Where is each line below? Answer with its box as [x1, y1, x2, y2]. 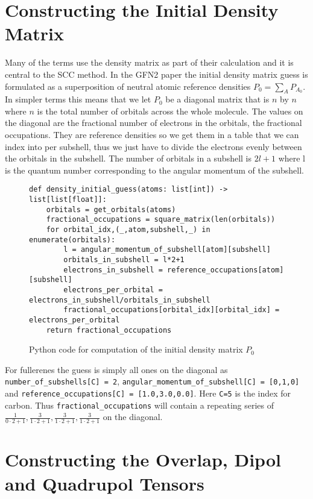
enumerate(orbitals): [29, 235, 116, 244]
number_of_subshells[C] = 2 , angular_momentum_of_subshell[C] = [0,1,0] [5, 375, 300, 388]
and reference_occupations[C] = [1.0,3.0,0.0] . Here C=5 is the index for [5, 387, 291, 400]
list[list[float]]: [29, 195, 107, 204]
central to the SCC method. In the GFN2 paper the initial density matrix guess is [5, 67, 308, 80]
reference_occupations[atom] [167, 265, 284, 274]
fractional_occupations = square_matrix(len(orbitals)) [46, 215, 276, 224]
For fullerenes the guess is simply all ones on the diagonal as [5, 363, 228, 375]
